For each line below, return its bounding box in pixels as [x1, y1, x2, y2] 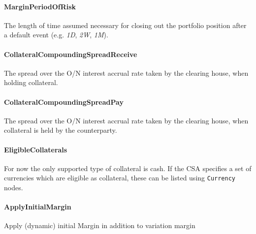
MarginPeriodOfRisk [4, 1, 76, 11]
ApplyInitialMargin [4, 202, 71, 212]
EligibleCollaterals [4, 144, 67, 154]
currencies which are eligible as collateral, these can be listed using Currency [4, 173, 235, 183]
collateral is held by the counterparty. [4, 125, 117, 135]
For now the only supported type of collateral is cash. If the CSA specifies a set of [4, 163, 252, 173]
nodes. [4, 182, 23, 192]
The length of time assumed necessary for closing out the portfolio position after [4, 20, 247, 30]
